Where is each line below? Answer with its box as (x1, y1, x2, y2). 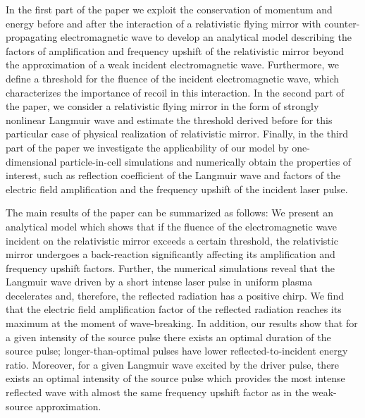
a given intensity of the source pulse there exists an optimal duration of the (6, 329, 331, 344)
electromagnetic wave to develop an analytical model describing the (60, 30, 352, 44)
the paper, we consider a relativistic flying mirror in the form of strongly (6, 99, 319, 113)
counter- (324, 16, 360, 30)
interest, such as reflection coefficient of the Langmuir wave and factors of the (6, 168, 341, 183)
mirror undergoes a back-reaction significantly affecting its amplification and (6, 247, 335, 262)
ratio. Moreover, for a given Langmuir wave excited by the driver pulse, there (6, 357, 340, 371)
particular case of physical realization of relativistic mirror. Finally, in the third (6, 126, 349, 141)
